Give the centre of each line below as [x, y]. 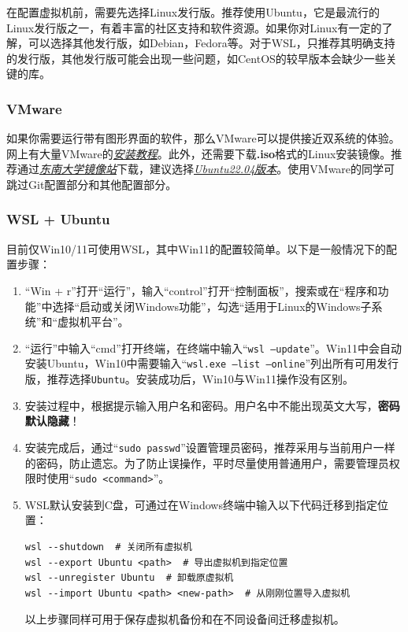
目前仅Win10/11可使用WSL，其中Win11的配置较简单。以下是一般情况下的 [197, 248]
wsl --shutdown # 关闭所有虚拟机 [108, 547]
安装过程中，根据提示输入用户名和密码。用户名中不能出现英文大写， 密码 [212, 405]
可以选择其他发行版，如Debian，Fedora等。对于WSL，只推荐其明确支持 [211, 43]
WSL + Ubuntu [58, 219]
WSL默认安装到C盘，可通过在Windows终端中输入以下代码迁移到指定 [201, 504]
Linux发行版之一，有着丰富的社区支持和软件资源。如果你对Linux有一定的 [194, 27]
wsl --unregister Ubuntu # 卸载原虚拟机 [129, 578]
